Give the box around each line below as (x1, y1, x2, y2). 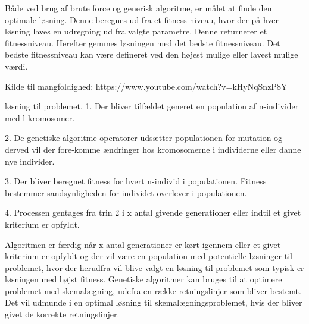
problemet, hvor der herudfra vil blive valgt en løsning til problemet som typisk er (5, 261, 304, 273)
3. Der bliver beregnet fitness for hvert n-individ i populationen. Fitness (5, 175, 267, 187)
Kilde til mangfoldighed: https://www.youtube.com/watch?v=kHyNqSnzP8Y (5, 80, 288, 92)
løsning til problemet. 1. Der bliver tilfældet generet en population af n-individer (5, 100, 299, 112)
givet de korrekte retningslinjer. (5, 308, 120, 320)
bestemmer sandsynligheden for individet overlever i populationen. (5, 186, 247, 199)
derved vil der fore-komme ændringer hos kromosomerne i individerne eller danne (5, 143, 301, 155)
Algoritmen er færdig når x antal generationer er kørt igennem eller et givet (5, 238, 281, 250)
